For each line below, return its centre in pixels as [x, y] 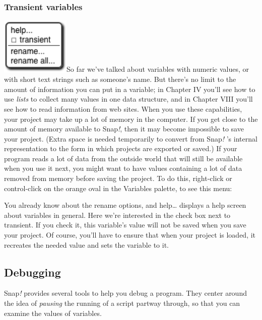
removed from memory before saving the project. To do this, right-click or [118, 178]
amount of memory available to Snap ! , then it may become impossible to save [124, 129]
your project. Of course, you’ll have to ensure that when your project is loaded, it [130, 235]
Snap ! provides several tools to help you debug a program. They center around [125, 293]
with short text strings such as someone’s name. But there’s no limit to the [120, 79]
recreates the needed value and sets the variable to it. [86, 244]
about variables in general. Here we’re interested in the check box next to [117, 215]
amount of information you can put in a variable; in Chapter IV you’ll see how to [130, 89]
